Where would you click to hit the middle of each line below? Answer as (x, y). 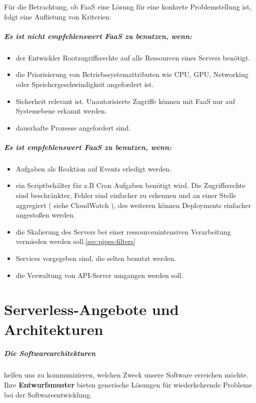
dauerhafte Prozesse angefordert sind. (73, 127)
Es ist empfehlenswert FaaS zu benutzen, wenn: (88, 147)
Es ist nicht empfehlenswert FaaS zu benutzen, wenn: (98, 36)
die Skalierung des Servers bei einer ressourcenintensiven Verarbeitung (123, 231)
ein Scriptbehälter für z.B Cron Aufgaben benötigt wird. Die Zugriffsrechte (130, 185)
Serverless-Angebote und (91, 309)
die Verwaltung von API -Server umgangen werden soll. (99, 275)
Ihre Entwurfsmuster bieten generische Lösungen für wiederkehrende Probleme (128, 384)
